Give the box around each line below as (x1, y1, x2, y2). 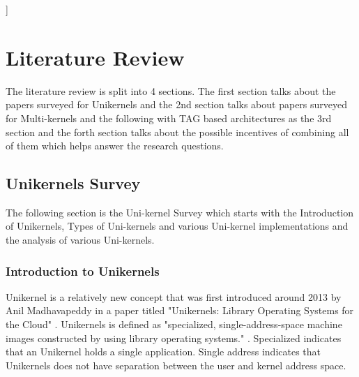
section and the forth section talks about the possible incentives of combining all (6, 124, 349, 139)
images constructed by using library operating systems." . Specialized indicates (6, 330, 342, 345)
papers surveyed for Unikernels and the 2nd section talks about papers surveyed (6, 97, 348, 112)
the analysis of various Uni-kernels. (6, 232, 155, 247)
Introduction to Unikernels (6, 262, 160, 279)
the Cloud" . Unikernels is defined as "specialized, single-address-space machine (6, 317, 342, 332)
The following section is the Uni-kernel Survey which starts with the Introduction (6, 205, 354, 219)
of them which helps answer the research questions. (6, 138, 224, 153)
